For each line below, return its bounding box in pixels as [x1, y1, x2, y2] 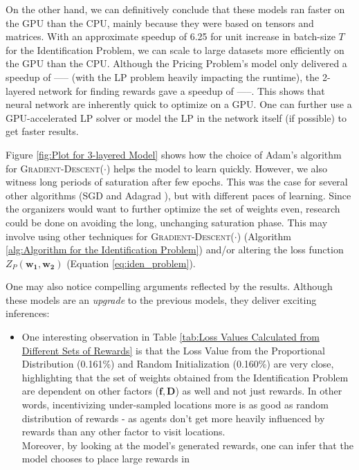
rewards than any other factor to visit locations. [21, 424, 225, 439]
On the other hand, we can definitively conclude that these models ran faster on [6, 2, 345, 16]
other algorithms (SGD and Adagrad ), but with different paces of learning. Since [6, 188, 351, 202]
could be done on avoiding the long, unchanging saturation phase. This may [6, 215, 328, 229]
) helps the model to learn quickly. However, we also [106, 161, 327, 175]
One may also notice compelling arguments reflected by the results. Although [6, 279, 333, 293]
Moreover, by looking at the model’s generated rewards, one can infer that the [21, 437, 353, 452]
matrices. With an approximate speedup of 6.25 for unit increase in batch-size [6, 29, 335, 44]
